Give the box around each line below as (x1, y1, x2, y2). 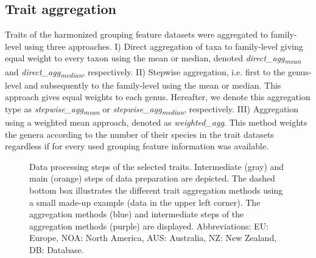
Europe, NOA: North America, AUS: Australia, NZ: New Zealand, (29, 231, 277, 244)
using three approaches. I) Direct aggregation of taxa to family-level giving (24, 39, 303, 52)
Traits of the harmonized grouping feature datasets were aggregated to (5, 28, 269, 41)
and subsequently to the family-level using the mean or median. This (24, 78, 281, 91)
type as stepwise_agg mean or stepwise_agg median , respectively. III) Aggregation (5, 102, 299, 117)
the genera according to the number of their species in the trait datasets (5, 127, 274, 140)
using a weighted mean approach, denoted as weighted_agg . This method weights (5, 115, 307, 128)
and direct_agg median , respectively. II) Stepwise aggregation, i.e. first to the (5, 65, 286, 80)
